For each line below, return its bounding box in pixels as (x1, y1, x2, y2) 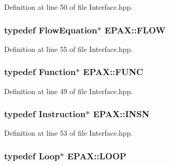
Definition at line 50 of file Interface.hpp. (4, 2, 133, 12)
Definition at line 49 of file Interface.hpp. (4, 85, 133, 96)
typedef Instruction (4, 107, 86, 120)
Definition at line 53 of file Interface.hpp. (4, 127, 133, 138)
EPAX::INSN (93, 107, 149, 120)
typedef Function (4, 65, 76, 78)
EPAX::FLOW (104, 23, 166, 36)
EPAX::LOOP (67, 149, 126, 162)
